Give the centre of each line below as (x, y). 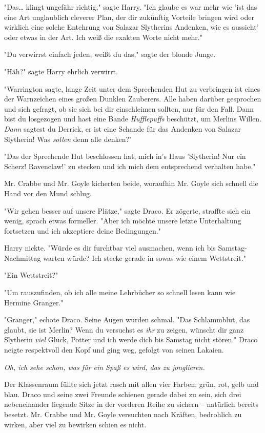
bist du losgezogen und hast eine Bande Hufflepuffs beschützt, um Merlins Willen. (133, 119)
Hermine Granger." (34, 302)
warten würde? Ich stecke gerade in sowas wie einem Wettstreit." (145, 257)
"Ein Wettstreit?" (31, 275)
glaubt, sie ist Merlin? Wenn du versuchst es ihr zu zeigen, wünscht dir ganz (124, 329)
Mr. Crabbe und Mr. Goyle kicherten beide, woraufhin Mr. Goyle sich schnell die (131, 183)
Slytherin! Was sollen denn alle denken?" (68, 139)
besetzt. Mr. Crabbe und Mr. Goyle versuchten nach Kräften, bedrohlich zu (123, 414)
